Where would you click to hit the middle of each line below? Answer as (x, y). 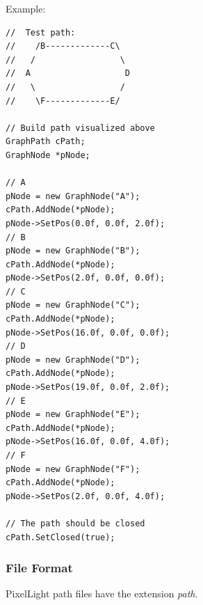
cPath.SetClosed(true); (60, 537)
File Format (39, 568)
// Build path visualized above (80, 128)
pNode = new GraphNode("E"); (73, 415)
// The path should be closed (75, 523)
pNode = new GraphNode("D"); (73, 360)
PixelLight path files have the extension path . (102, 594)
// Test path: (41, 32)
